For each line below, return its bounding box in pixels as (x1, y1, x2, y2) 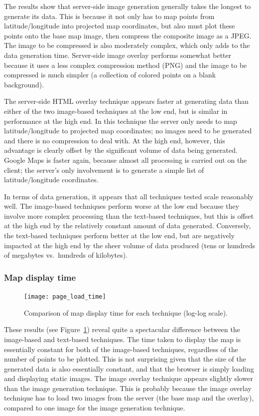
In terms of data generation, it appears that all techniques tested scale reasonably (4, 191, 254, 201)
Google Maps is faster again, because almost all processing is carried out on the (4, 154, 247, 165)
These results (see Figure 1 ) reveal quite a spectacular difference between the (4, 324, 240, 335)
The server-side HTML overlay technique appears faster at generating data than (4, 96, 249, 106)
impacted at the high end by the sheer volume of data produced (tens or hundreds (4, 240, 256, 250)
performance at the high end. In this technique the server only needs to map (4, 115, 237, 126)
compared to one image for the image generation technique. (4, 403, 185, 413)
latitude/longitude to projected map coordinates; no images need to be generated (4, 125, 252, 136)
